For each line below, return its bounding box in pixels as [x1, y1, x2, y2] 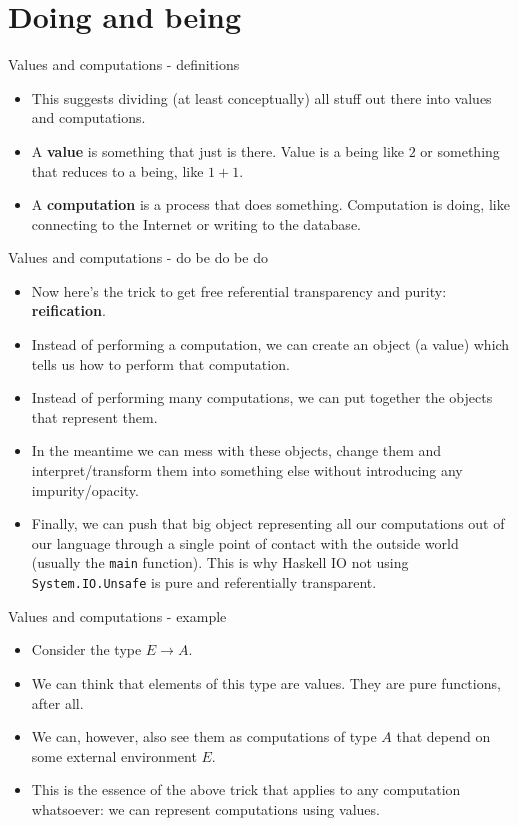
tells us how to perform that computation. [31, 353, 290, 374]
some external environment [31, 745, 197, 766]
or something [420, 140, 500, 161]
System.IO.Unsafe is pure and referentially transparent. [31, 572, 377, 593]
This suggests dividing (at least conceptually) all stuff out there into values [31, 87, 492, 108]
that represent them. [31, 406, 158, 427]
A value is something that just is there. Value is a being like [31, 140, 405, 161]
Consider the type [31, 639, 142, 660]
